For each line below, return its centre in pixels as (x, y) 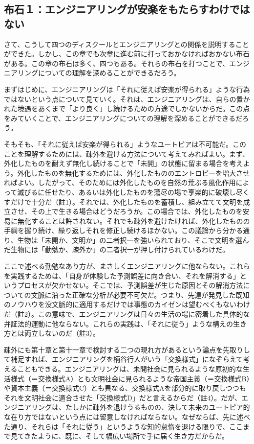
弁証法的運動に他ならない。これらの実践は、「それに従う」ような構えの (118, 323)
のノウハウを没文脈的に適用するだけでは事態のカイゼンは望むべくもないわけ (127, 304)
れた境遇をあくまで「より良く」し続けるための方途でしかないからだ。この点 (127, 108)
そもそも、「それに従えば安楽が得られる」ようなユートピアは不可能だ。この (125, 144)
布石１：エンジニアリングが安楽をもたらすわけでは (127, 9)
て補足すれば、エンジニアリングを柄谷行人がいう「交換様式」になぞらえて (124, 359)
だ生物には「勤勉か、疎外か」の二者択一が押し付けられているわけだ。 (116, 249)
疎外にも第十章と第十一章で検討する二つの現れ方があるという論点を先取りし (127, 349)
